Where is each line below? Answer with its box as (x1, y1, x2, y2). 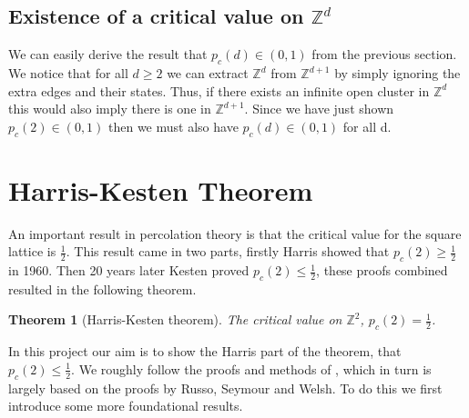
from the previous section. (311, 45, 457, 64)
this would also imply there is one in (8, 99, 211, 118)
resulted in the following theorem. (8, 279, 197, 298)
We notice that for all (8, 64, 128, 82)
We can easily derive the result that (8, 45, 208, 64)
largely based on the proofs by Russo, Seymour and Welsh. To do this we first (8, 378, 443, 397)
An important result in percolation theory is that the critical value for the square (8, 224, 462, 243)
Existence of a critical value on (8, 2, 304, 30)
